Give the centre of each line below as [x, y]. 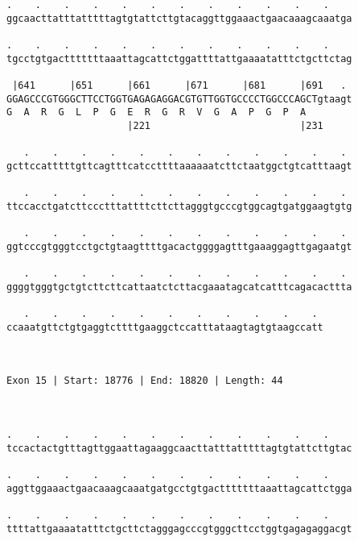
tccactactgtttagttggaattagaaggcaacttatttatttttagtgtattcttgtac [179, 448]
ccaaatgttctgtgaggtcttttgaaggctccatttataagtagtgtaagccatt [165, 327]
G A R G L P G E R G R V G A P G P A [156, 112]
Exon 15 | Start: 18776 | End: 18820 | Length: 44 [145, 381]
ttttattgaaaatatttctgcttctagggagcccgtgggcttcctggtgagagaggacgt [179, 529]
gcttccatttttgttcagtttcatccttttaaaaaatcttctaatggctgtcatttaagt [179, 166]
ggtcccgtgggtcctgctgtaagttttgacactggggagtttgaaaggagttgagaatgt [179, 246]
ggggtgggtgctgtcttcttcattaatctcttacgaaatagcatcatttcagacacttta [179, 287]
